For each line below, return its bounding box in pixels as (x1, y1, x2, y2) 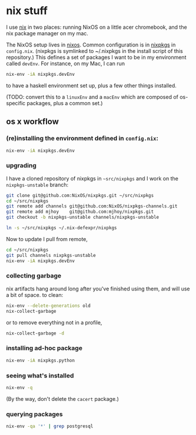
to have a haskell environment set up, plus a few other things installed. (6, 82, 177, 89)
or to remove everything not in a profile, (6, 319, 102, 326)
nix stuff (6, 4, 48, 18)
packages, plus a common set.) (26, 99, 103, 106)
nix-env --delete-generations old (6, 303, 91, 309)
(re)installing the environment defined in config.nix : (6, 134, 159, 142)
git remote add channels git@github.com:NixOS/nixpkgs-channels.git (6, 203, 178, 209)
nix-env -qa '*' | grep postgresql (6, 423, 94, 430)
